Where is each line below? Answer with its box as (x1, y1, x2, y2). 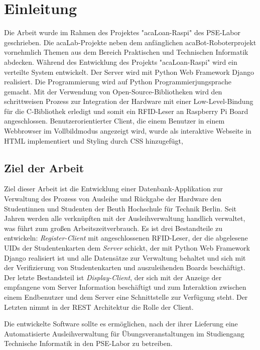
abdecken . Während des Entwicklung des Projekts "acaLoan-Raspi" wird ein (4, 56, 237, 67)
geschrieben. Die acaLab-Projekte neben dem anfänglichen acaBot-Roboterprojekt (4, 37, 256, 47)
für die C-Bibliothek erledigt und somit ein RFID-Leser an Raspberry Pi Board (4, 105, 248, 116)
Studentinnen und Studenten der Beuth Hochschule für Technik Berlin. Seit (4, 203, 237, 213)
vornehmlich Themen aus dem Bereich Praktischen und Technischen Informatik (4, 47, 248, 57)
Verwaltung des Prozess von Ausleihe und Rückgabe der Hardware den (4, 193, 221, 204)
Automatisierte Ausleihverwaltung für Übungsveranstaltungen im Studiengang (4, 328, 244, 338)
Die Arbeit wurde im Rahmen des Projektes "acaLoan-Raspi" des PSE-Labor (4, 27, 240, 38)
